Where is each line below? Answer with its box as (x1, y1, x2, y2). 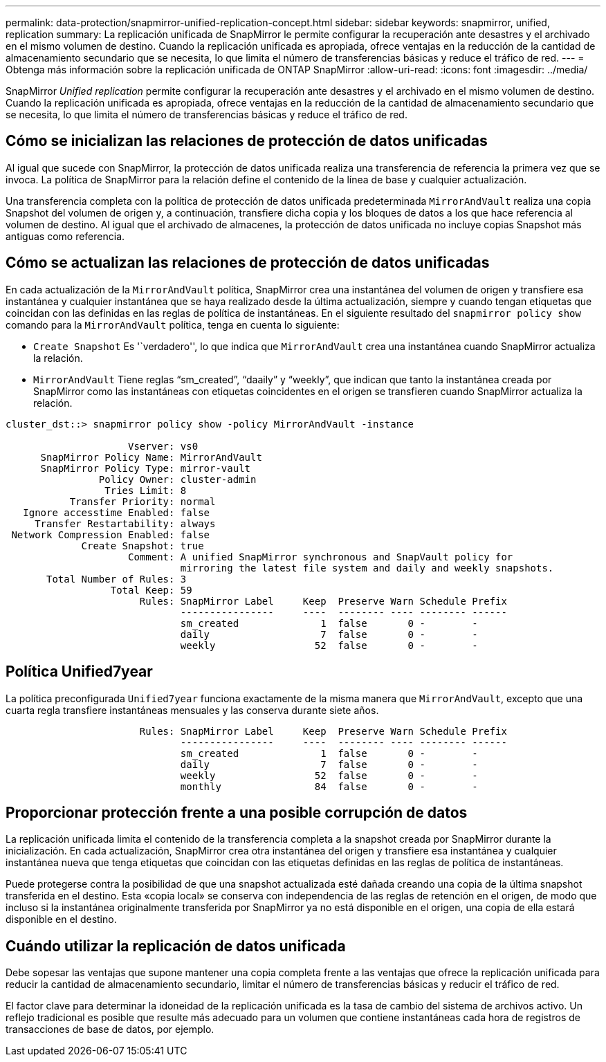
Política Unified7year (6, 663, 153, 681)
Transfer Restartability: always (35, 518, 216, 529)
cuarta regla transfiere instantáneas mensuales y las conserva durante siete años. (6, 704, 379, 716)
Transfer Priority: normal (69, 495, 216, 507)
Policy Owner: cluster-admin (98, 473, 257, 485)
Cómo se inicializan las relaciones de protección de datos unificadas (6, 132, 488, 150)
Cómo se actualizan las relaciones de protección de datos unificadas (6, 254, 490, 272)
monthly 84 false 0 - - (180, 780, 478, 792)
